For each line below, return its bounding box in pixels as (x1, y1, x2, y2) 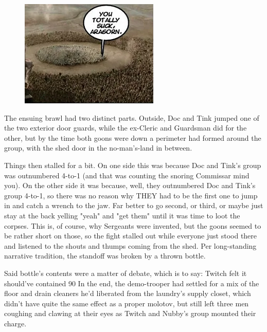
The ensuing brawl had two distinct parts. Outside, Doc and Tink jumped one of (4, 112, 259, 123)
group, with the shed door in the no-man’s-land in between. (4, 142, 192, 153)
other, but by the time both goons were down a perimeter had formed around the (4, 132, 261, 143)
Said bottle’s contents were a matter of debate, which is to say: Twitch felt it (4, 267, 247, 278)
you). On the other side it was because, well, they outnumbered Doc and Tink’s (4, 180, 256, 191)
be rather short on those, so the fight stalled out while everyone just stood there (4, 230, 257, 241)
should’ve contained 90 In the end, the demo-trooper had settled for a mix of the (4, 278, 259, 288)
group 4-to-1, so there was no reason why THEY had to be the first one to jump (4, 190, 258, 200)
